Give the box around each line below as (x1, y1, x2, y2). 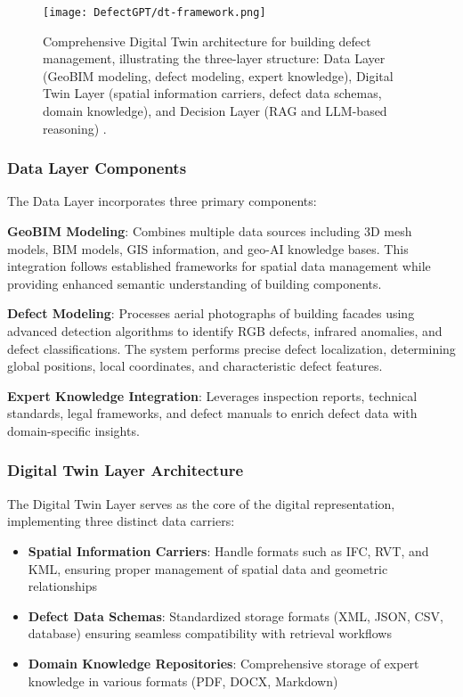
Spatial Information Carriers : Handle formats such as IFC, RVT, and (28, 541, 429, 560)
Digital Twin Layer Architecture (7, 459, 244, 481)
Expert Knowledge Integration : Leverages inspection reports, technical (7, 386, 418, 405)
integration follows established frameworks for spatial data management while (7, 257, 431, 275)
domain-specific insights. (7, 421, 140, 439)
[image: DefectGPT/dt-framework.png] (43, 6, 266, 19)
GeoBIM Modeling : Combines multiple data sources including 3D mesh (7, 222, 412, 241)
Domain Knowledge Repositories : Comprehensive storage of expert (28, 653, 419, 672)
